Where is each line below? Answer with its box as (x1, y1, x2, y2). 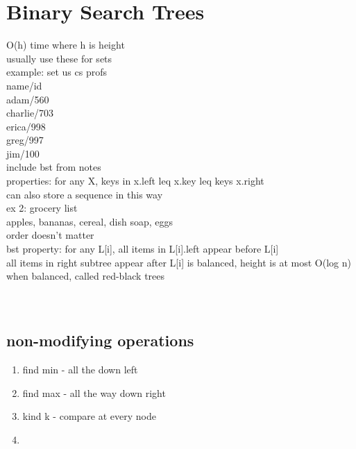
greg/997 (6, 133, 44, 147)
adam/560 (6, 92, 49, 106)
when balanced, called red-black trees (6, 269, 165, 283)
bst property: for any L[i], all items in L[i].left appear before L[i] (6, 242, 279, 256)
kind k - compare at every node (22, 409, 156, 423)
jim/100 (6, 146, 40, 160)
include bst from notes (6, 160, 101, 174)
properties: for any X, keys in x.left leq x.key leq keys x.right (6, 173, 264, 188)
